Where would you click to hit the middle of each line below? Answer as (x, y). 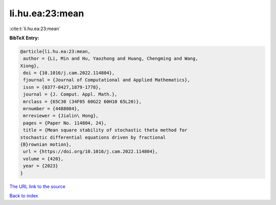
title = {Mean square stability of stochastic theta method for (105, 130)
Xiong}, (30, 66)
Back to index (24, 196)
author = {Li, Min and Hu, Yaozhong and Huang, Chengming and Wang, (111, 59)
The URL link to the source (38, 186)
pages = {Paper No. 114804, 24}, (65, 123)
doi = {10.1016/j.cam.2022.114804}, (69, 73)
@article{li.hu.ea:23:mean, (55, 51)
